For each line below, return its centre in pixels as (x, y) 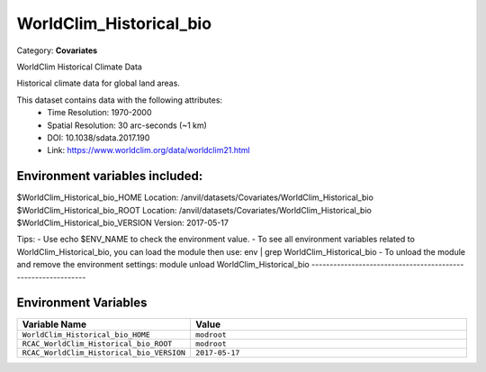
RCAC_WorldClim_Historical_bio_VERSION (104, 353)
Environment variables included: (110, 176)
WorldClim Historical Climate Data (80, 67)
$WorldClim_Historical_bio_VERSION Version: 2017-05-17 (123, 222)
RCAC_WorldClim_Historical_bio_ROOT (97, 344)
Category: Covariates (57, 50)
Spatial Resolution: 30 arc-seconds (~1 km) (127, 125)
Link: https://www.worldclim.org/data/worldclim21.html (149, 150)
